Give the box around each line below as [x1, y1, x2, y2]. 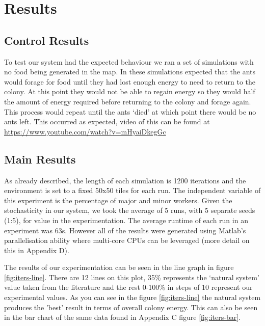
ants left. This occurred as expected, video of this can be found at [4, 116, 210, 127]
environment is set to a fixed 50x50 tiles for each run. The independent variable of [4, 185, 261, 196]
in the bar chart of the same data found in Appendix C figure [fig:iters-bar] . [4, 312, 241, 322]
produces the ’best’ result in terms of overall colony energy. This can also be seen [4, 302, 258, 312]
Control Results [4, 32, 89, 48]
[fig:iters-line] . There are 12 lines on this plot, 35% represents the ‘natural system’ [4, 271, 259, 282]
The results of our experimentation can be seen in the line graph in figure [4, 262, 234, 273]
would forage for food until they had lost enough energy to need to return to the [4, 76, 256, 87]
